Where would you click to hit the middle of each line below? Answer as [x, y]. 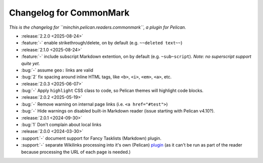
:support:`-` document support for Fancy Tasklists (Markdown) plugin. [91, 138]
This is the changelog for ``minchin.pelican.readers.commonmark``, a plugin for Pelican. [98, 27]
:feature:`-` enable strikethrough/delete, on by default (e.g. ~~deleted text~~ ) [102, 43]
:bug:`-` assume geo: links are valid [57, 70]
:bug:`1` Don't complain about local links [61, 125]
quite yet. [30, 63]
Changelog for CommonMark [69, 13]
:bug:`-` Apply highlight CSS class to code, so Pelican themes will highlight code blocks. [113, 91]
